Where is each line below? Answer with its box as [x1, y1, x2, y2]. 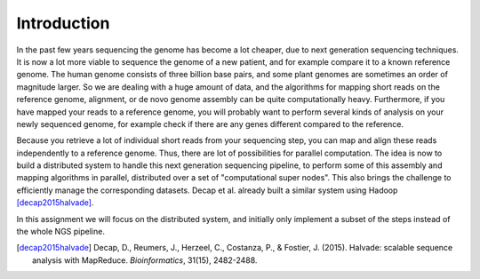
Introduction [16, 13, 110, 33]
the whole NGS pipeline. [16, 227, 106, 237]
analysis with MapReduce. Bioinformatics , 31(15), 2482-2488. [32, 254, 258, 266]
